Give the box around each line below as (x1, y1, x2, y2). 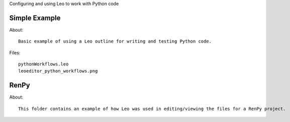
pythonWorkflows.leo (18, 61, 69, 67)
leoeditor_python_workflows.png (18, 68, 98, 74)
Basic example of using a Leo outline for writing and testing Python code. (18, 38, 212, 44)
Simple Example (9, 13, 61, 22)
